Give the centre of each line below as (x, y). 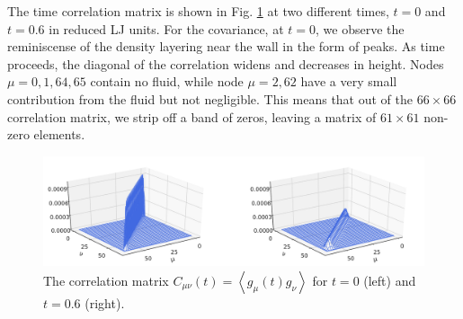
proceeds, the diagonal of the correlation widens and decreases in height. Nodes (226, 63)
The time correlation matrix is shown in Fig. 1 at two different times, (198, 11)
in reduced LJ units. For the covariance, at (166, 28)
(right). (105, 302)
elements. (59, 134)
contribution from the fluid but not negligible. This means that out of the (210, 98)
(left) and (390, 280)
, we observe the (360, 28)
